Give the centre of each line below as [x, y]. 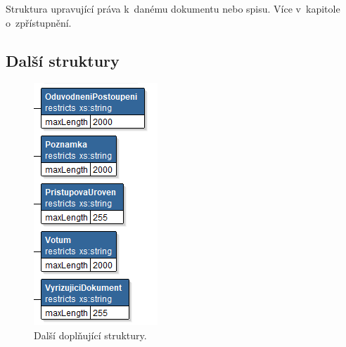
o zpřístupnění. [39, 22]
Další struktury [63, 60]
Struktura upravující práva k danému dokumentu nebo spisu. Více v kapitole [173, 8]
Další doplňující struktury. [90, 335]
